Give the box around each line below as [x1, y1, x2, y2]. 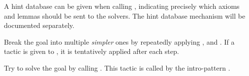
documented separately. [4, 20, 75, 30]
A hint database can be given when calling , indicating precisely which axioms [4, 1, 240, 11]
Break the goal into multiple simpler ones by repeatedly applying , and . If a [4, 36, 235, 47]
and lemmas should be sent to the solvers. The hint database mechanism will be [4, 10, 246, 21]
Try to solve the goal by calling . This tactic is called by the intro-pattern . [4, 62, 230, 73]
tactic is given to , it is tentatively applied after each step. [4, 46, 179, 56]
